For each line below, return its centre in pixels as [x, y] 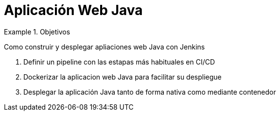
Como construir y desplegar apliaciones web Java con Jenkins [105, 47]
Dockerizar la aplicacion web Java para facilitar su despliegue [122, 77]
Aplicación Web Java [73, 10]
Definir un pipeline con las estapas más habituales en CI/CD [119, 62]
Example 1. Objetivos [37, 32]
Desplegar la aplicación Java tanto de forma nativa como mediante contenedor [150, 92]
